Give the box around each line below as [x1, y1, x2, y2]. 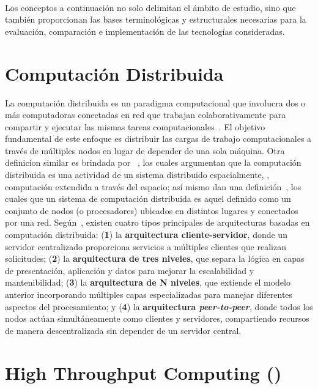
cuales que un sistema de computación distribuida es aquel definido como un [5, 192, 291, 205]
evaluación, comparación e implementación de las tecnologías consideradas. [5, 24, 285, 37]
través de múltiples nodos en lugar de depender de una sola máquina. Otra [5, 144, 285, 157]
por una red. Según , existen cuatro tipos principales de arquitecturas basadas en [5, 216, 310, 229]
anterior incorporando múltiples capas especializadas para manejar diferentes [5, 288, 293, 300]
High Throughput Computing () [5, 360, 282, 385]
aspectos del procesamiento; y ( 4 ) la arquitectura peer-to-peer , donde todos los [5, 300, 313, 313]
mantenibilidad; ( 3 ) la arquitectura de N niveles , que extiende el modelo [5, 276, 290, 289]
